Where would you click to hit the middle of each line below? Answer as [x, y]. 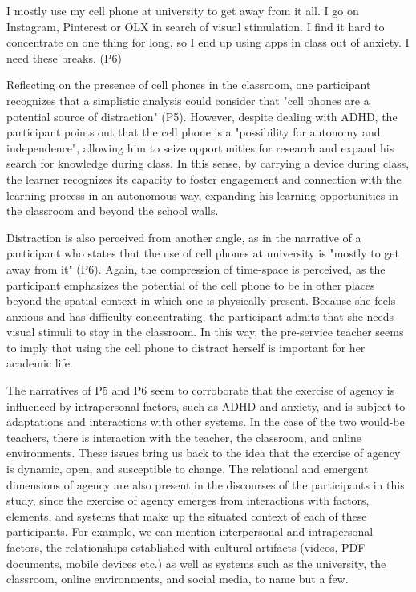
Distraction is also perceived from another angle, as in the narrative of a [184, 237]
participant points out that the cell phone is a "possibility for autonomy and [194, 132]
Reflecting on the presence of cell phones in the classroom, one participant [189, 85]
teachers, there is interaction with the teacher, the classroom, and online [184, 437]
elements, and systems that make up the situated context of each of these [187, 515]
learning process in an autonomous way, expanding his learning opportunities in [202, 195]
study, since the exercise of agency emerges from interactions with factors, [188, 500]
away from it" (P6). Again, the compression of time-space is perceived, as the [196, 268]
